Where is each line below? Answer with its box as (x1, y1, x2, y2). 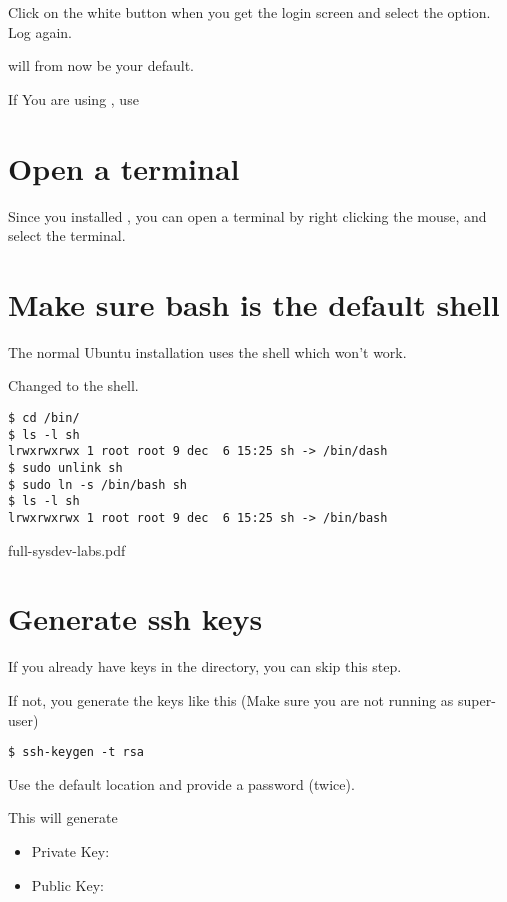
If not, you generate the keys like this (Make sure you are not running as (8, 689, 454, 710)
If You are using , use (8, 88, 139, 109)
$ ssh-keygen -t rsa (8, 745, 145, 760)
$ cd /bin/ (8, 411, 80, 425)
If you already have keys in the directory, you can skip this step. (8, 656, 402, 677)
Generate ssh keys (8, 598, 263, 639)
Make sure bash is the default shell (8, 283, 500, 324)
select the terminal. (8, 225, 126, 246)
